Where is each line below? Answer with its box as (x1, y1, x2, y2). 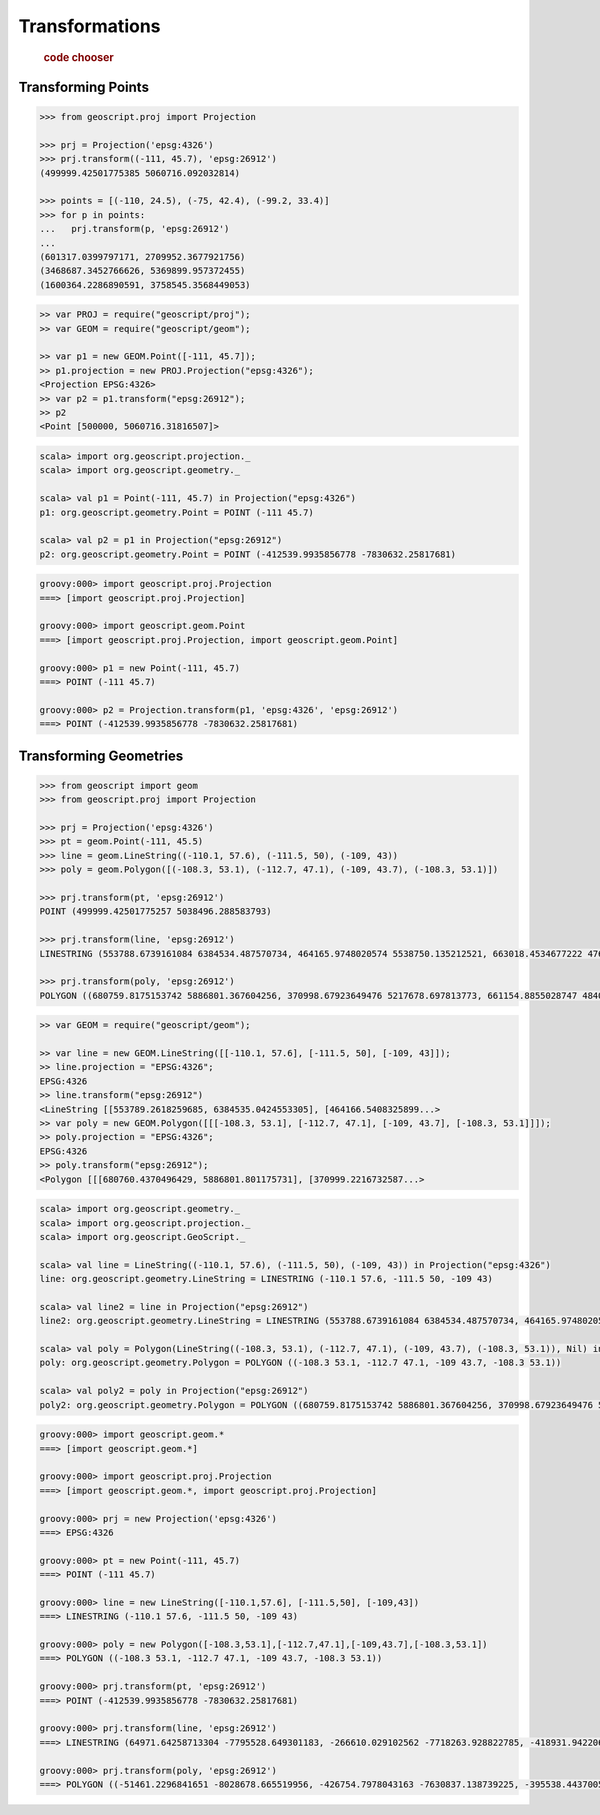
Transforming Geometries (18, 747, 184, 764)
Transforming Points (18, 78, 150, 95)
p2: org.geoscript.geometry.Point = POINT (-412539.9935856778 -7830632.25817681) (39, 548, 457, 560)
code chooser (43, 50, 114, 64)
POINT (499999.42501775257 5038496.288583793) (39, 906, 272, 917)
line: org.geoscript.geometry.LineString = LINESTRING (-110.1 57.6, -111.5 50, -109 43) (39, 1273, 494, 1285)
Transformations (18, 15, 161, 37)
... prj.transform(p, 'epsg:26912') (39, 223, 230, 235)
